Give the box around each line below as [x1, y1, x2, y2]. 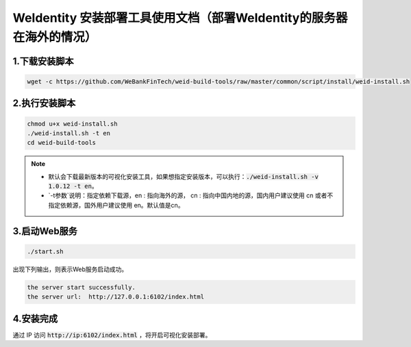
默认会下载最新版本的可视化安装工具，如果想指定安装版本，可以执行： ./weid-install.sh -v [48, 172, 319, 180]
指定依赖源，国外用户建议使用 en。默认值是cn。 [48, 201, 184, 209]
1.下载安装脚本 [12, 55, 75, 67]
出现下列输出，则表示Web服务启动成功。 [12, 265, 128, 273]
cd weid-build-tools [27, 139, 96, 147]
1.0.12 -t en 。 [48, 182, 99, 191]
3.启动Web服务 [12, 225, 78, 237]
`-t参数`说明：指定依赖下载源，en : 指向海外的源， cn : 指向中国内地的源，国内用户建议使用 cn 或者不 [48, 191, 334, 199]
